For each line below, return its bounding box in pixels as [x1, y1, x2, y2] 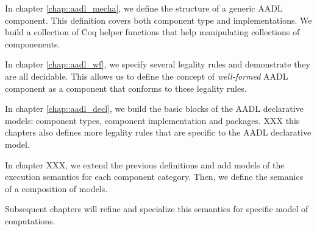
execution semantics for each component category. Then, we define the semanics [5, 170, 304, 183]
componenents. [5, 37, 60, 50]
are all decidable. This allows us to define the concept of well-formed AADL [5, 69, 288, 82]
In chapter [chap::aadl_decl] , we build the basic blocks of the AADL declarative [5, 102, 304, 115]
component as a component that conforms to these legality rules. [5, 81, 247, 94]
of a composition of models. [5, 182, 108, 195]
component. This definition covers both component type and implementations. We [5, 13, 312, 26]
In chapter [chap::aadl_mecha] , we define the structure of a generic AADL [5, 2, 283, 14]
